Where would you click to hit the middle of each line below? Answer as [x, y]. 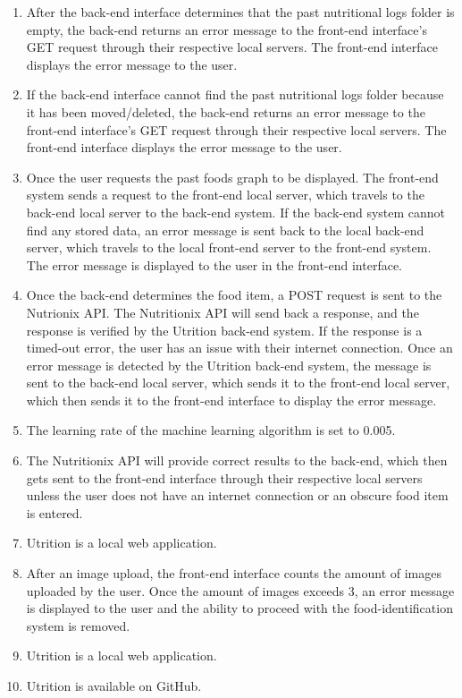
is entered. [55, 512]
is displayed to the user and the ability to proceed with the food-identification [239, 608]
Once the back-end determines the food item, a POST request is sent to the [234, 295]
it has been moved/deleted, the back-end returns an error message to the [226, 111]
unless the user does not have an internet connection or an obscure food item [237, 495]
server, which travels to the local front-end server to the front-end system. [229, 247]
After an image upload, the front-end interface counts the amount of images [234, 573]
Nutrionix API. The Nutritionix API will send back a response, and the [223, 312]
